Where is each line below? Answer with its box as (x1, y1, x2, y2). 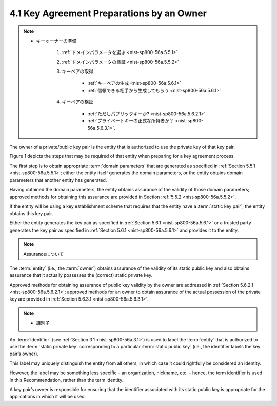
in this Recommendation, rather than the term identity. (9, 377, 124, 383)
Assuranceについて (23, 251, 64, 257)
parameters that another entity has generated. (9, 177, 107, 183)
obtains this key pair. (9, 210, 53, 216)
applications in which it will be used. (9, 394, 86, 400)
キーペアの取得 (62, 68, 93, 75)
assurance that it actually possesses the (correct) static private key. (9, 272, 153, 278)
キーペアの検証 (62, 99, 93, 105)
